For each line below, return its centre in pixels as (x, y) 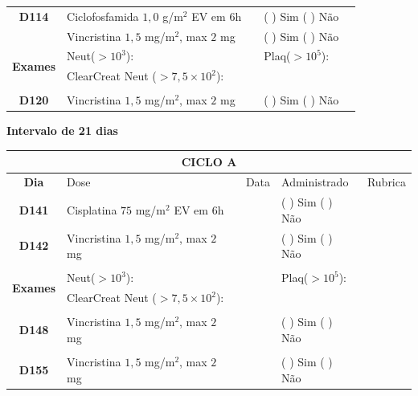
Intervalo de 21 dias (62, 131)
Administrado (315, 182)
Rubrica (386, 182)
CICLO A (209, 161)
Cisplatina (92, 210)
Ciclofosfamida (103, 16)
